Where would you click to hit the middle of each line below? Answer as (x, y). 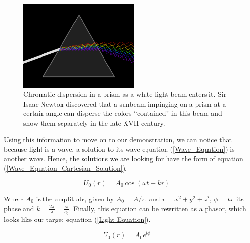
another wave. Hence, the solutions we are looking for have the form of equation (124, 158)
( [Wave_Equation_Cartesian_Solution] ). (65, 168)
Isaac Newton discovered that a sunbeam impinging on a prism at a (125, 103)
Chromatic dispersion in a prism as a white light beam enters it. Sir (125, 94)
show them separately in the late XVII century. (94, 122)
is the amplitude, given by (75, 198)
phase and (19, 208)
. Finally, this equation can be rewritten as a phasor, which (157, 208)
